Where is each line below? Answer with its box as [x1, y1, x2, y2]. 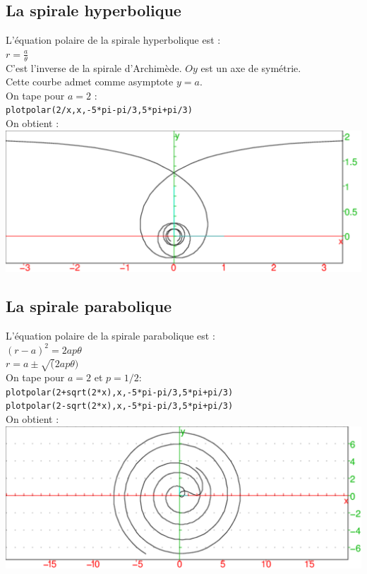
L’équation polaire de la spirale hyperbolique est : [6, 32, 221, 47]
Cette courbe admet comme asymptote [6, 74, 174, 89]
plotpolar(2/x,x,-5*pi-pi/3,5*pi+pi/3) [6, 105, 193, 116]
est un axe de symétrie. [200, 60, 301, 75]
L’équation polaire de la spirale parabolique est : [6, 328, 215, 343]
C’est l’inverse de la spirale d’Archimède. [6, 60, 182, 75]
